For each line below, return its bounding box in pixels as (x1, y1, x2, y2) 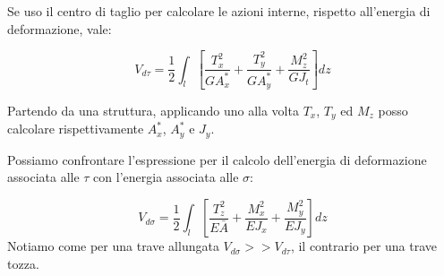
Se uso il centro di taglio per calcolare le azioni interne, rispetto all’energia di (7, 2, 431, 20)
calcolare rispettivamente (7, 119, 144, 138)
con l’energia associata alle (93, 168, 239, 186)
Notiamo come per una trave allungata (7, 237, 219, 255)
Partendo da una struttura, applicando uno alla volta (7, 100, 299, 119)
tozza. (7, 254, 39, 272)
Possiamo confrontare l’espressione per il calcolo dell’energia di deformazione (7, 150, 427, 168)
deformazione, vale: (7, 19, 112, 38)
